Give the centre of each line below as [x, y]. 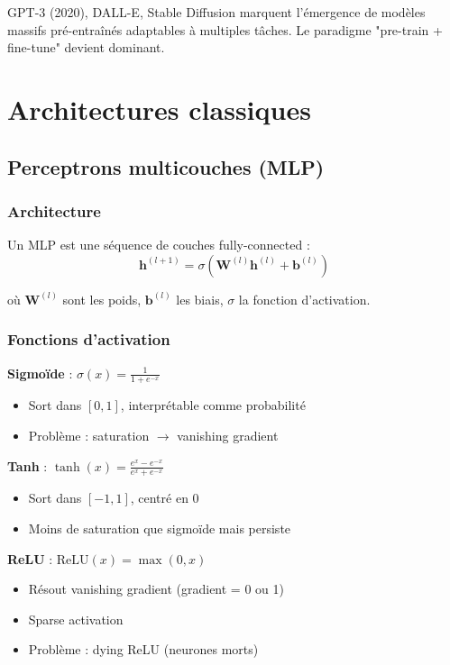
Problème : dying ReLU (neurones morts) [143, 649]
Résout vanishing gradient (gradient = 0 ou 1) [156, 589]
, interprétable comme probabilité [213, 405]
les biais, [200, 299]
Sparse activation [76, 619]
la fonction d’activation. [304, 299]
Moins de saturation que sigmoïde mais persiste [160, 528]
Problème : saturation [89, 435]
